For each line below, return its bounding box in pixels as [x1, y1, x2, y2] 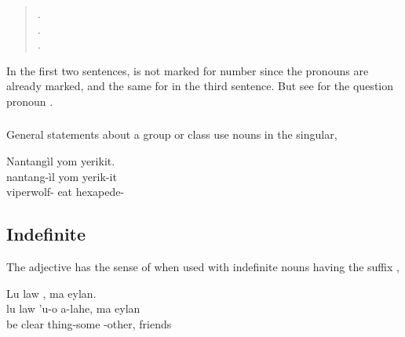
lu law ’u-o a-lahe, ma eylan [6, 300, 140, 317]
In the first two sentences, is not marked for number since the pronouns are [6, 62, 369, 78]
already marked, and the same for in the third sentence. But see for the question [6, 78, 394, 94]
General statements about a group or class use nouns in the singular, [6, 126, 337, 143]
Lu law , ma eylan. [6, 284, 97, 301]
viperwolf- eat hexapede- [6, 183, 125, 200]
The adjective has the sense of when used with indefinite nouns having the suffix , [6, 259, 400, 275]
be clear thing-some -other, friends [6, 315, 172, 332]
